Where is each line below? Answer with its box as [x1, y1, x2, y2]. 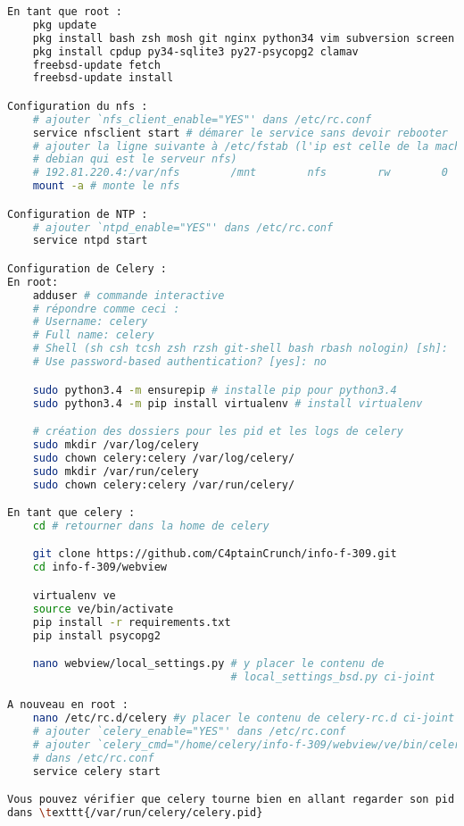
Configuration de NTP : [7, 207, 148, 221]
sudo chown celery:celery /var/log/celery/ [32, 451, 295, 464]
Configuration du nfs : [7, 99, 148, 113]
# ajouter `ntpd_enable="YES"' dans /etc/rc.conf [32, 221, 334, 234]
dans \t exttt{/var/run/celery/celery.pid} [7, 806, 263, 820]
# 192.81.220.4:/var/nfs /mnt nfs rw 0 [32, 166, 448, 179]
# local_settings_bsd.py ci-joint [230, 670, 435, 683]
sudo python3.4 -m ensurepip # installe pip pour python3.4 [32, 383, 397, 396]
